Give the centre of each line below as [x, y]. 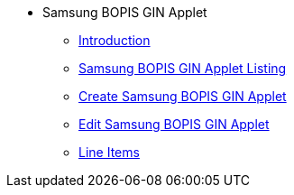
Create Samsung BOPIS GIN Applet [183, 96]
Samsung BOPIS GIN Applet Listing [183, 68]
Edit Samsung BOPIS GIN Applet [174, 124]
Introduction [115, 40]
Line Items [109, 152]
